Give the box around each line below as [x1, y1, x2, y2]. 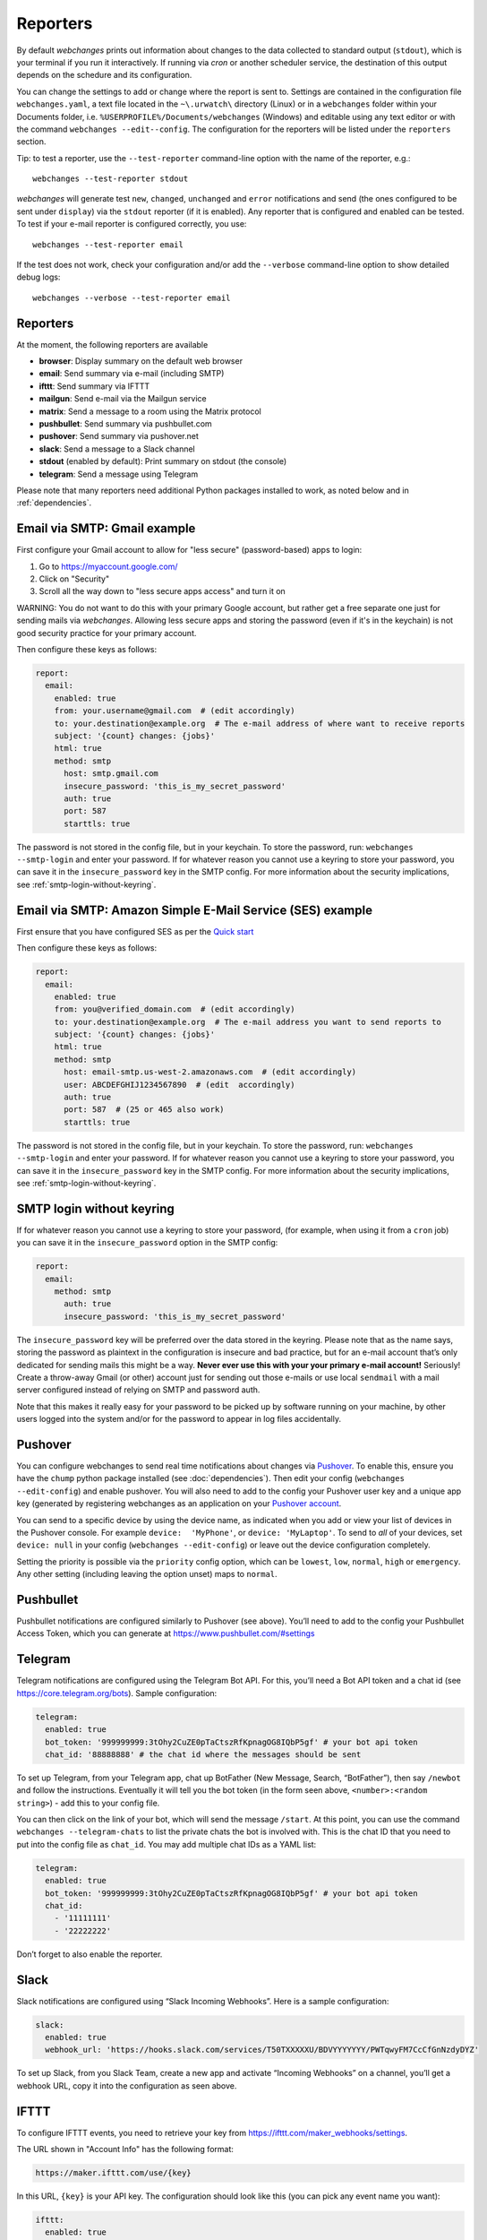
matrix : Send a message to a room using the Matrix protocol [38, 406, 261, 417]
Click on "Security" [38, 573, 110, 584]
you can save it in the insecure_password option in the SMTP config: [16, 1237, 278, 1248]
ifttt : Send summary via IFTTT [38, 381, 150, 392]
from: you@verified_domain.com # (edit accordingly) [54, 1004, 295, 1014]
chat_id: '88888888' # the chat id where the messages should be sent [45, 1749, 362, 1760]
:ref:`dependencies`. [16, 497, 92, 508]
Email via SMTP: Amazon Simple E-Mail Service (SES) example [16, 902, 373, 918]
